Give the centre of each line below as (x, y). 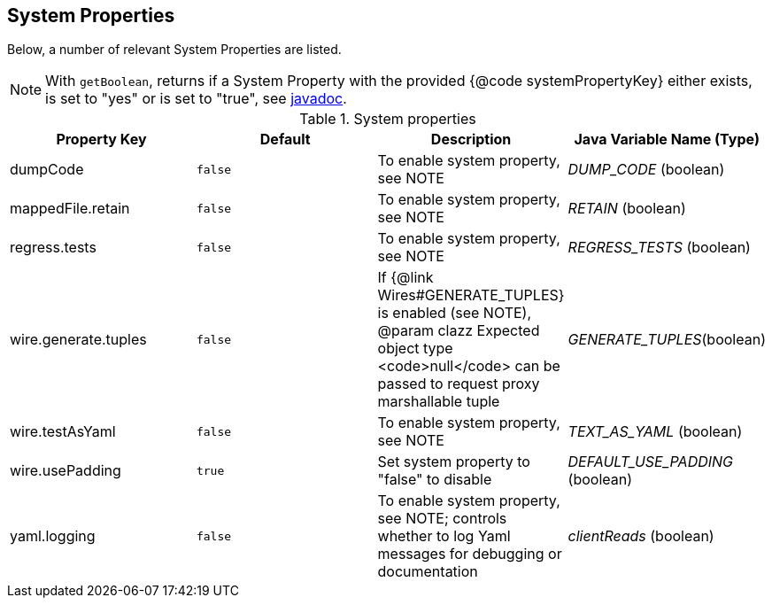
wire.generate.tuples (78, 340)
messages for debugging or (470, 554)
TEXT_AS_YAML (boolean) (655, 432)
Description (471, 140)
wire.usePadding (66, 471)
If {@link (405, 278)
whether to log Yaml (444, 536)
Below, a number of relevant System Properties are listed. (174, 50)
